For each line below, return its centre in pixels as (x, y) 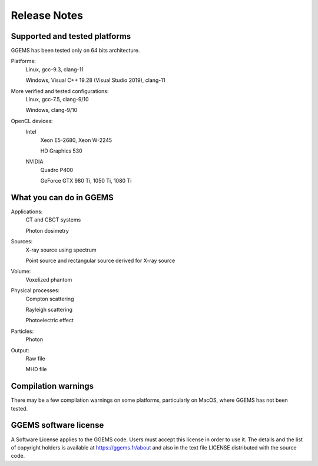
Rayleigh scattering (49, 309)
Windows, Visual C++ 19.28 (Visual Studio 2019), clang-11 (95, 80)
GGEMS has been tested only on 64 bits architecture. (75, 51)
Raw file (35, 358)
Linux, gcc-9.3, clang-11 (54, 69)
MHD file (36, 369)
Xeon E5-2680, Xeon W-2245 (76, 140)
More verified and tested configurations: (60, 91)
